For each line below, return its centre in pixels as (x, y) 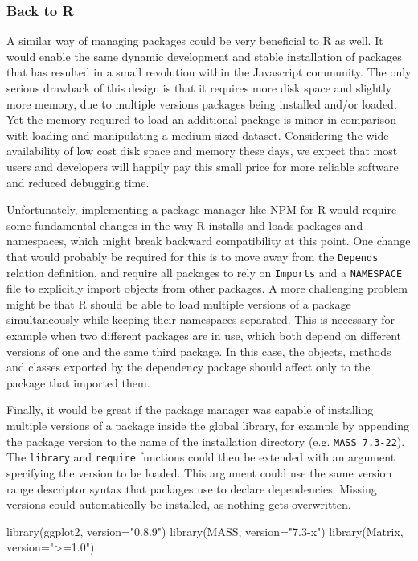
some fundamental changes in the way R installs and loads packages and (185, 225)
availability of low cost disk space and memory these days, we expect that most (202, 151)
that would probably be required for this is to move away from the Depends (193, 256)
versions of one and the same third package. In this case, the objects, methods (199, 351)
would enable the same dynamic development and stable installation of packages (204, 56)
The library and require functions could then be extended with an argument (201, 457)
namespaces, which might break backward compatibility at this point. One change (209, 241)
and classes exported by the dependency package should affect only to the (189, 367)
